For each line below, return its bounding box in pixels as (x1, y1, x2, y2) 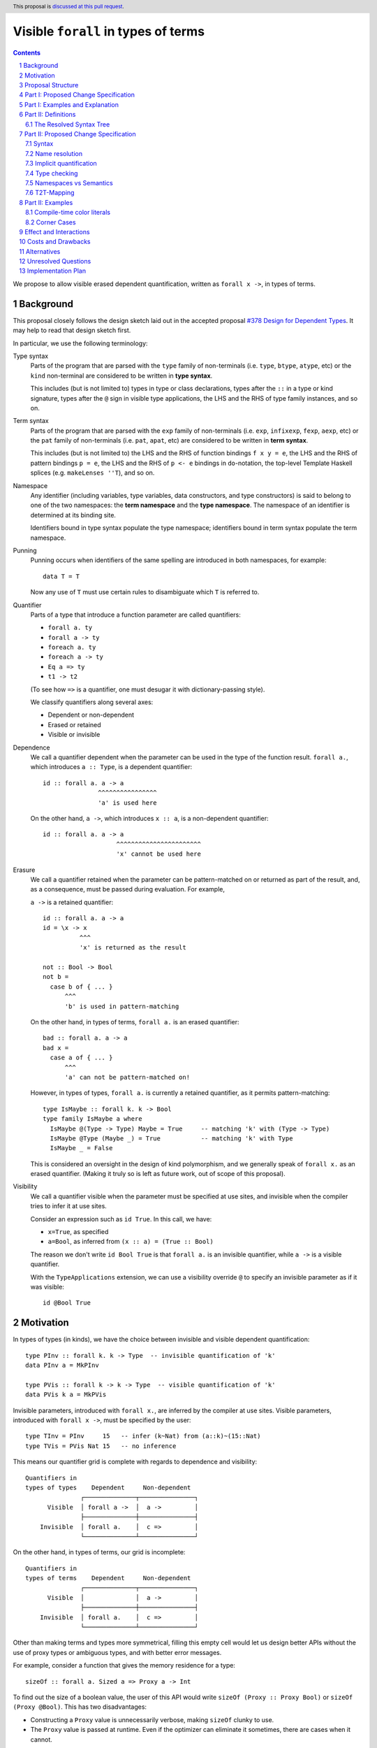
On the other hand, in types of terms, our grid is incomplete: (13, 1548, 186, 1556)
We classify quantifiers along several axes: (30, 698, 154, 706)
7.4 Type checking (25, 169, 78, 178)
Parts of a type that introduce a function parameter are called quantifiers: (30, 610, 241, 619)
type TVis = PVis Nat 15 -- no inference (25, 1442, 177, 1450)
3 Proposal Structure (19, 81, 79, 89)
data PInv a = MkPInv (25, 1361, 99, 1370)
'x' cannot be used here (116, 850, 202, 858)
